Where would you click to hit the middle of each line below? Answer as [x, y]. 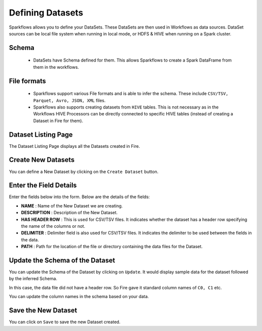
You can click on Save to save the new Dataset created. [65, 322]
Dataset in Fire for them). [58, 121]
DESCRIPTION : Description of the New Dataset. [69, 213]
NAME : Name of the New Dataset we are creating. [72, 205]
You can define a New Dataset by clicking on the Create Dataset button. [84, 172]
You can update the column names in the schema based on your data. [79, 297]
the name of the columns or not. [53, 226]
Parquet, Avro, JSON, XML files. [69, 100]
